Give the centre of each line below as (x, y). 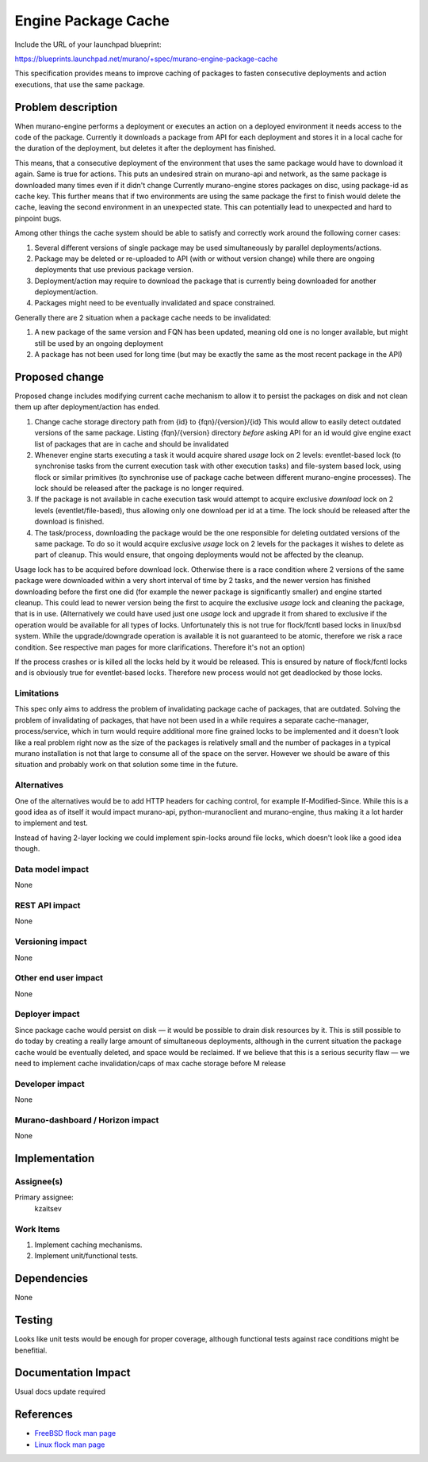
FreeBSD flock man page (75, 1433)
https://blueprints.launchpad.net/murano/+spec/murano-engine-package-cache (146, 59)
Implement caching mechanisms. (88, 1245)
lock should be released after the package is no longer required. (139, 489)
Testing (34, 1320)
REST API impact (48, 906)
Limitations (37, 693)
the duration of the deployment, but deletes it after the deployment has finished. (145, 148)
